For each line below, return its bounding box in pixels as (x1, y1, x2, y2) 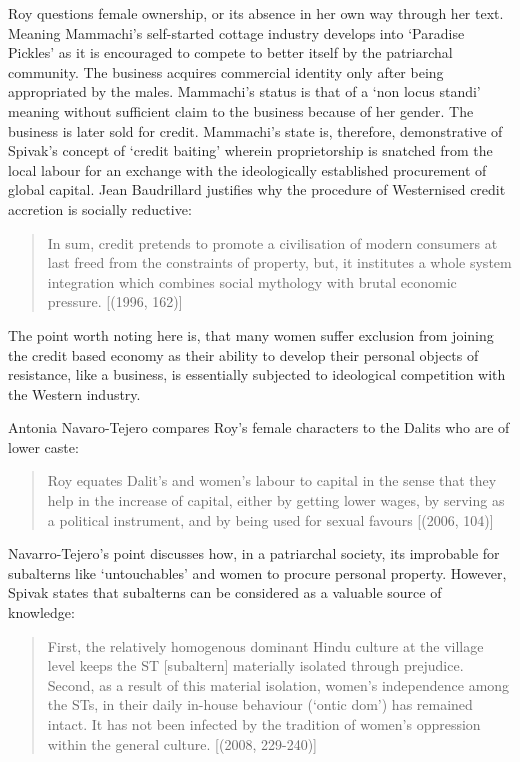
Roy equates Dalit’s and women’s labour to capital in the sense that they (47, 470, 497, 491)
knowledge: (8, 602, 75, 623)
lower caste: (8, 436, 79, 457)
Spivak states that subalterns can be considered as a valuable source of (8, 582, 442, 603)
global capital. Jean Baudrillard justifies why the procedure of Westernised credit (8, 179, 506, 200)
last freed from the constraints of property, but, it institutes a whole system (47, 252, 512, 273)
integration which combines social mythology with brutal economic (47, 271, 457, 292)
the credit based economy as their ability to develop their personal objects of (8, 344, 479, 365)
